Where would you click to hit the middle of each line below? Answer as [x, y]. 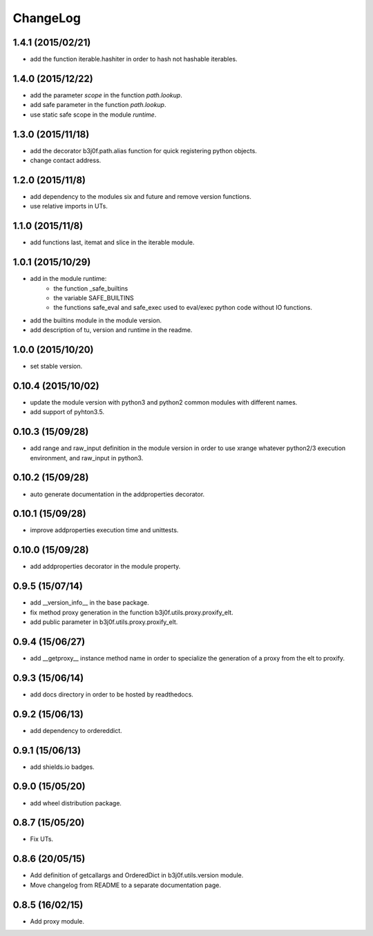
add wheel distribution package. [76, 803]
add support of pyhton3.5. [67, 412]
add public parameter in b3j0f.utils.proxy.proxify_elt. [104, 622]
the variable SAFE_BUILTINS [94, 298]
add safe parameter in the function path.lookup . [98, 105]
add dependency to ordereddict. [76, 730]
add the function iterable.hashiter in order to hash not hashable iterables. [134, 59]
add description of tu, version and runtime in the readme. [111, 330]
